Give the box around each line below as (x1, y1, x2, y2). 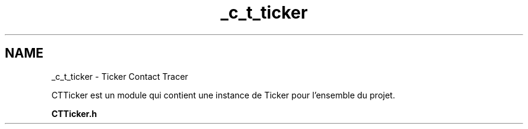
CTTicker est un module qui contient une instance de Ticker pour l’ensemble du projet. (51, 89, 395, 100)
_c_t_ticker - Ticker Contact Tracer (51, 71, 189, 82)
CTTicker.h (51, 108, 97, 119)
